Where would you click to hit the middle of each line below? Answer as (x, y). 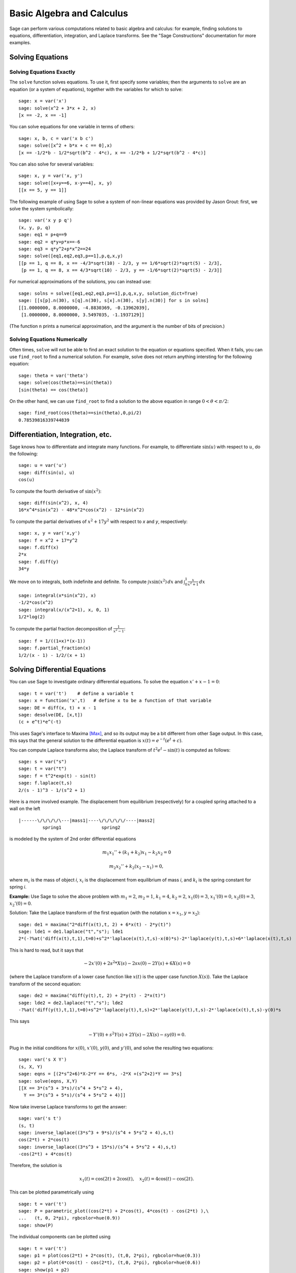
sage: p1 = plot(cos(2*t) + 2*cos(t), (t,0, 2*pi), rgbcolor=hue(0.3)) (110, 1255)
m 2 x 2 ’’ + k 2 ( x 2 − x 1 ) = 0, (136, 867)
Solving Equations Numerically (48, 340)
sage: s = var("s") (43, 762)
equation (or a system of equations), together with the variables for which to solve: (96, 89)
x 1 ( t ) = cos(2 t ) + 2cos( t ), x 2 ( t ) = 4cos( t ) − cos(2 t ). (137, 1179)
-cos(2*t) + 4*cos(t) (45, 1154)
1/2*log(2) (32, 617)
